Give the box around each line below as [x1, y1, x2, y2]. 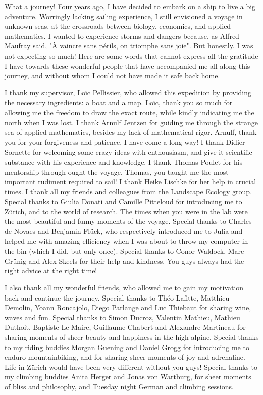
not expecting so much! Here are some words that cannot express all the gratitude [5, 50, 258, 61]
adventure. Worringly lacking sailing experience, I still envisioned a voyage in [5, 11, 243, 21]
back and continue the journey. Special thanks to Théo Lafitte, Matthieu [5, 292, 230, 303]
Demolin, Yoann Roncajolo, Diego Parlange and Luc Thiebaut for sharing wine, [5, 302, 251, 313]
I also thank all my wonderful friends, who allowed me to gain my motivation [5, 282, 244, 293]
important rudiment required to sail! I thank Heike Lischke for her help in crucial [5, 176, 256, 187]
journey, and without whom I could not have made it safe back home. [5, 70, 220, 81]
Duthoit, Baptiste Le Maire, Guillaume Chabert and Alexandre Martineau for [5, 322, 246, 332]
